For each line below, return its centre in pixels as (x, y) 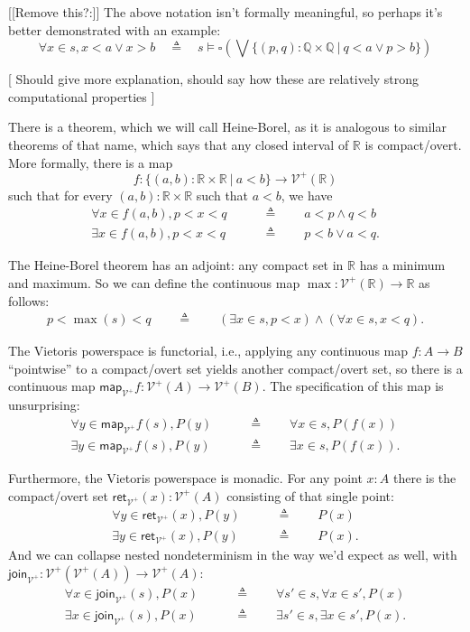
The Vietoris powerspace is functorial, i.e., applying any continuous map (208, 351)
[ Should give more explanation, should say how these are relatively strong (214, 79)
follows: (29, 300)
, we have (307, 195)
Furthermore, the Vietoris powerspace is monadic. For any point (185, 478)
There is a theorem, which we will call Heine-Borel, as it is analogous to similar (227, 127)
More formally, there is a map (91, 162)
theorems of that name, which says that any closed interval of (179, 144)
